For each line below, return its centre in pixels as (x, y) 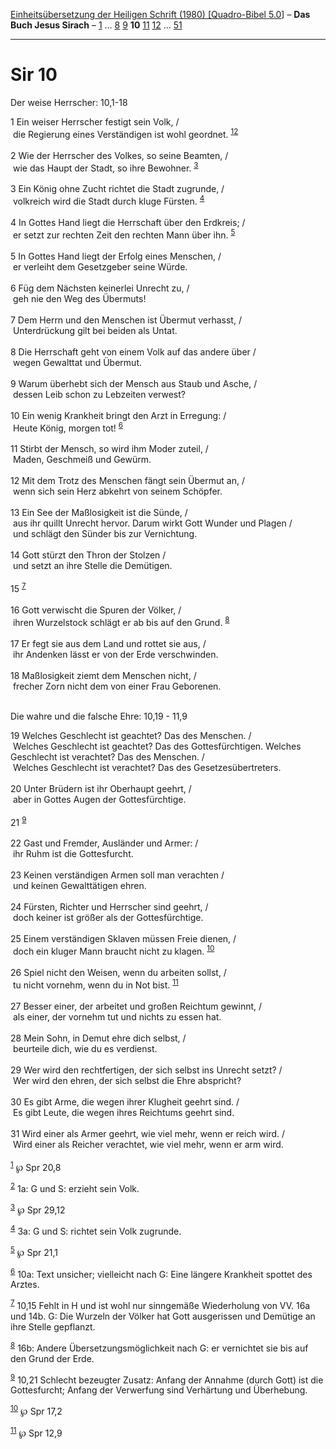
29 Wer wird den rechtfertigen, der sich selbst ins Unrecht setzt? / (146, 1070)
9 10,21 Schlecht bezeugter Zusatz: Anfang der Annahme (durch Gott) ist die (167, 1379)
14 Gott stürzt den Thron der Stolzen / (88, 555)
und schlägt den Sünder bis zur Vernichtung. (105, 534)
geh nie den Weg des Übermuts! (79, 298)
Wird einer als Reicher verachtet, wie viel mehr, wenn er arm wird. (148, 1144)
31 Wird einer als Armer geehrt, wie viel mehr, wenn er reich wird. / (148, 1133)
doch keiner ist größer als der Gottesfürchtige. (108, 918)
